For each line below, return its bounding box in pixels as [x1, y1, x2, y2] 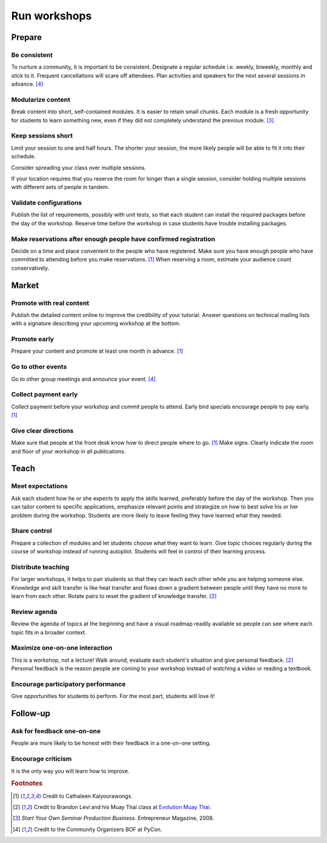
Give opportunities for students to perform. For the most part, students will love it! [11, 693, 215, 700]
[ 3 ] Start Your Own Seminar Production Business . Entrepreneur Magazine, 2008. [13, 815, 214, 822]
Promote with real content [11, 299, 90, 307]
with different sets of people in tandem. [11, 184, 110, 191]
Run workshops [11, 9, 92, 22]
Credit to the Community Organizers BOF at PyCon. [34, 825, 162, 833]
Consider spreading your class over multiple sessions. [11, 164, 147, 171]
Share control [11, 527, 52, 535]
